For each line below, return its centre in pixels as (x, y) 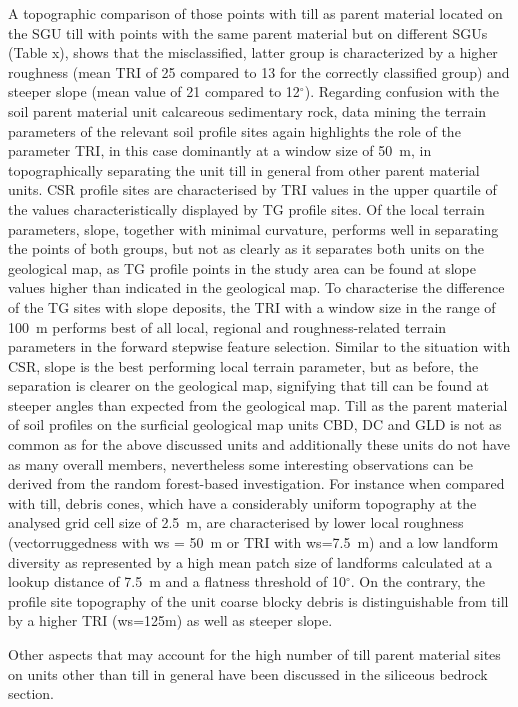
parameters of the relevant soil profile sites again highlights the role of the (234, 130)
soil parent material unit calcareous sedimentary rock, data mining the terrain (247, 110)
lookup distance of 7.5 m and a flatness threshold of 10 (177, 581)
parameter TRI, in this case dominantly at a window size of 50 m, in (220, 150)
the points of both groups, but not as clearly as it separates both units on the (246, 248)
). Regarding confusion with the (402, 91)
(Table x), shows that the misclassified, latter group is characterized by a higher (253, 52)
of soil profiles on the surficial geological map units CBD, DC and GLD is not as (255, 424)
